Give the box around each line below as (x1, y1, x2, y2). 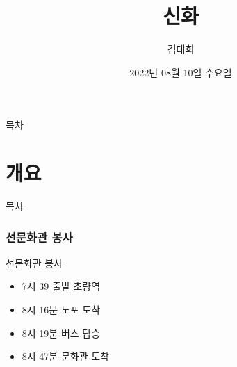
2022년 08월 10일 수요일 (129, 65, 232, 79)
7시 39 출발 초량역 (22, 279, 101, 293)
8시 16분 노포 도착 (22, 302, 101, 317)
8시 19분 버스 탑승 (22, 325, 101, 340)
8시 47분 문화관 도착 (22, 349, 109, 364)
